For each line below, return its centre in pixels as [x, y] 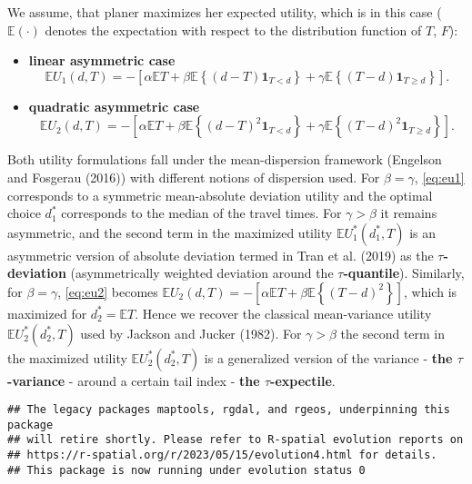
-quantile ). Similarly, [404, 273]
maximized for [47, 313]
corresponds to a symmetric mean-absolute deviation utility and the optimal [220, 195]
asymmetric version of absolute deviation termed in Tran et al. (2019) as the [221, 255]
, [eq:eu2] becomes [108, 291]
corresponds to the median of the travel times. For [201, 213]
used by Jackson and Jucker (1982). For [191, 333]
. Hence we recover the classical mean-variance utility [283, 313]
